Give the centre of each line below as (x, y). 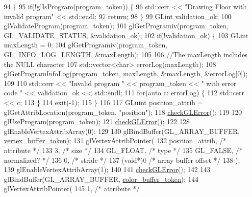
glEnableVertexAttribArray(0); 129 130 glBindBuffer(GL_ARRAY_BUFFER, (122, 131)
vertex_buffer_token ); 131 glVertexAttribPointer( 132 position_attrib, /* (115, 141)
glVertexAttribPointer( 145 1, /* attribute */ (72, 188)
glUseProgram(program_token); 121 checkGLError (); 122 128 (97, 121)
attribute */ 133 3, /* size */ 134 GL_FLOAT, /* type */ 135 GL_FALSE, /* (123, 150)
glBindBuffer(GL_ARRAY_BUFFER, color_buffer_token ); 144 (101, 179)
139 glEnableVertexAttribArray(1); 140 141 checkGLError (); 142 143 (107, 169)
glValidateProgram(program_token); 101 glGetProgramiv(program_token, (116, 26)
